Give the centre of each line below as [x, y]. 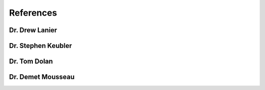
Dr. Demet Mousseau [42, 77]
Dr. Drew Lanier [33, 30]
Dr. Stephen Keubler [40, 46]
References [33, 13]
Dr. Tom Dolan [31, 61]
